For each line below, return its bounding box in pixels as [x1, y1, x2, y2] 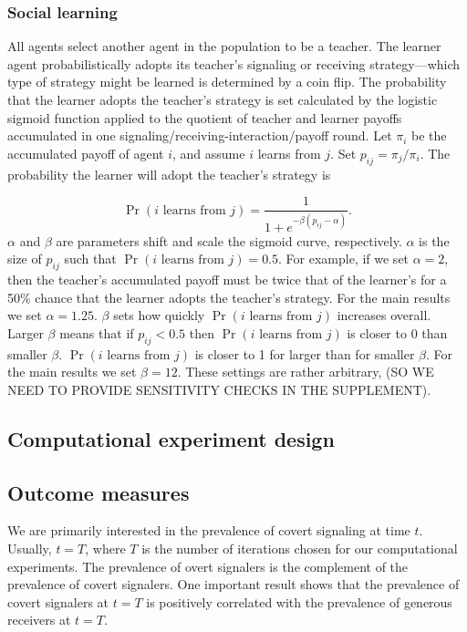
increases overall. [337, 306, 431, 325]
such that [64, 249, 117, 268]
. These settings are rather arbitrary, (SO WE [177, 362, 434, 381]
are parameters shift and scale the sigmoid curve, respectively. [56, 231, 402, 250]
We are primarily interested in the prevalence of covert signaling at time [7, 521, 410, 540]
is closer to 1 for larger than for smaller [194, 344, 415, 363]
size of [7, 249, 42, 268]
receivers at [7, 610, 71, 629]
